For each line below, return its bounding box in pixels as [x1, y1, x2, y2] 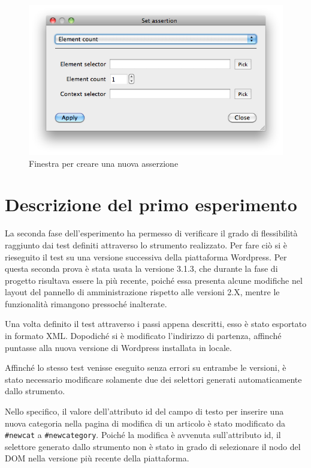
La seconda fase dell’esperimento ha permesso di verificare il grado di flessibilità [5, 227, 298, 239]
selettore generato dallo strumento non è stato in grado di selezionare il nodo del [5, 440, 301, 452]
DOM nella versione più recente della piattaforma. [5, 452, 189, 464]
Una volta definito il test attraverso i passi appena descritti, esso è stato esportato [5, 317, 307, 330]
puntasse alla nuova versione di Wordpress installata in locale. [5, 341, 232, 353]
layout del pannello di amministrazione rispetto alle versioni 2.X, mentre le [5, 286, 280, 298]
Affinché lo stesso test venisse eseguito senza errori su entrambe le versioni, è [5, 361, 286, 374]
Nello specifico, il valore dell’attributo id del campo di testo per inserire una [5, 405, 284, 418]
